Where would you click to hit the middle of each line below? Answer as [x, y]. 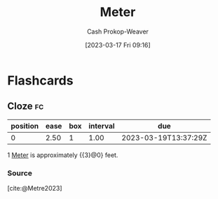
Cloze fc [26, 106]
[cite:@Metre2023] [35, 189]
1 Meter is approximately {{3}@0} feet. [63, 155]
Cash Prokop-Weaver [118, 31]
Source [20, 173]
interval [102, 126]
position [25, 126]
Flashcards [40, 80]
